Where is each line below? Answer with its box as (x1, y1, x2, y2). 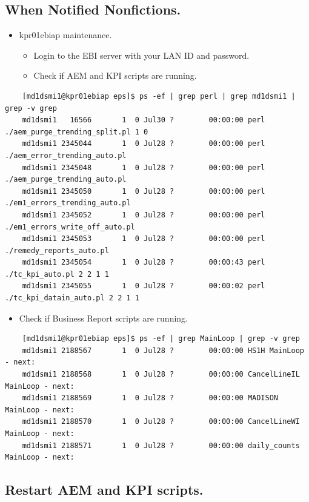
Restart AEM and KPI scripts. (5, 480, 204, 499)
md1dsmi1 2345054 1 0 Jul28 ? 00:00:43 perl (22, 258, 265, 267)
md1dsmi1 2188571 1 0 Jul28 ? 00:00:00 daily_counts (22, 441, 300, 450)
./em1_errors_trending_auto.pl (5, 199, 131, 208)
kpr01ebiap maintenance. (19, 28, 112, 41)
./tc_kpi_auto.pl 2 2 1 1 (5, 269, 109, 279)
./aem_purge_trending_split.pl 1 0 (5, 127, 148, 136)
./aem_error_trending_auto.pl (5, 151, 127, 160)
